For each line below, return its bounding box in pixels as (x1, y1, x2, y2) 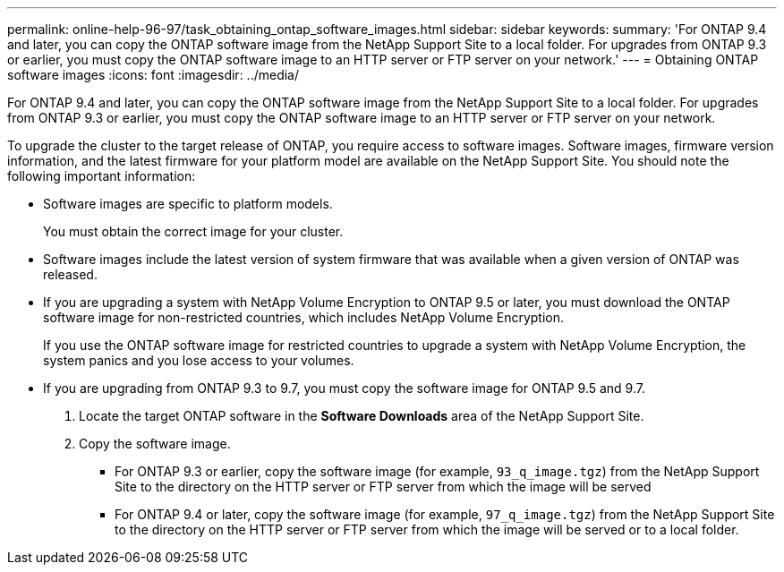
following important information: (7, 168, 196, 184)
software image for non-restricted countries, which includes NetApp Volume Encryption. (43, 310, 565, 325)
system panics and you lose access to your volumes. (43, 353, 354, 368)
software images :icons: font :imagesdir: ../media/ (7, 67, 300, 82)
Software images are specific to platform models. (43, 196, 333, 211)
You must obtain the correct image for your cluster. (43, 224, 344, 239)
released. (43, 267, 98, 282)
